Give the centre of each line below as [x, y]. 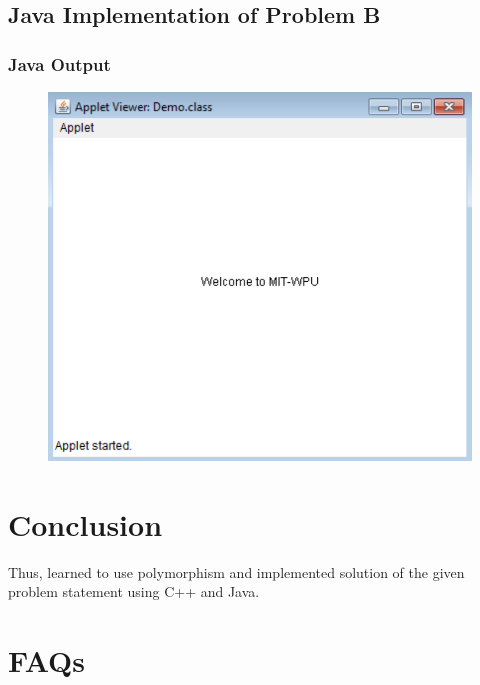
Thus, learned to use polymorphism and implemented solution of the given [236, 571]
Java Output [59, 63]
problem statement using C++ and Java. [134, 591]
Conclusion [85, 523]
